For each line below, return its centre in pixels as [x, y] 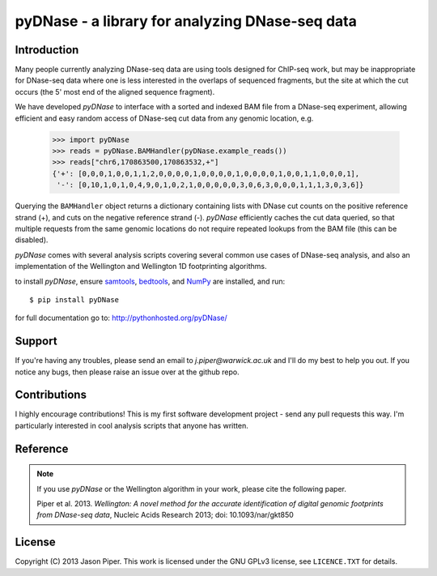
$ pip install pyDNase [74, 299]
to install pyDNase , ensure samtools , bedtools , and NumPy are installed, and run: [150, 281]
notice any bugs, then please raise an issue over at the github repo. [127, 372]
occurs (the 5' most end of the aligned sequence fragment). [115, 92]
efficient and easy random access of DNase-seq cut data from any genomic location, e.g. [164, 118]
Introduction [47, 50]
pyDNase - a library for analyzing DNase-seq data [186, 21]
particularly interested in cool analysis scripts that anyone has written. [132, 425]
